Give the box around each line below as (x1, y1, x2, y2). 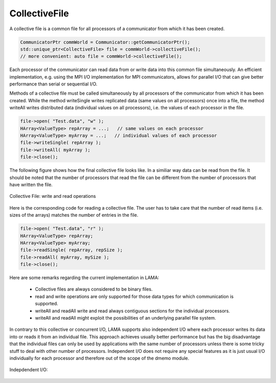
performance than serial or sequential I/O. (9, 81, 98, 87)
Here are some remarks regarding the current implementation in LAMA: (9, 275, 159, 281)
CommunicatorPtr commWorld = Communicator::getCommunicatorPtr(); (20, 39, 190, 45)
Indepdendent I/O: (9, 367, 48, 373)
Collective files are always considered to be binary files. (35, 286, 153, 292)
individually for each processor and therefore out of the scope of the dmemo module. (9, 355, 189, 361)
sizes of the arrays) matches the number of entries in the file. (9, 212, 139, 218)
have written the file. (9, 182, 53, 188)
